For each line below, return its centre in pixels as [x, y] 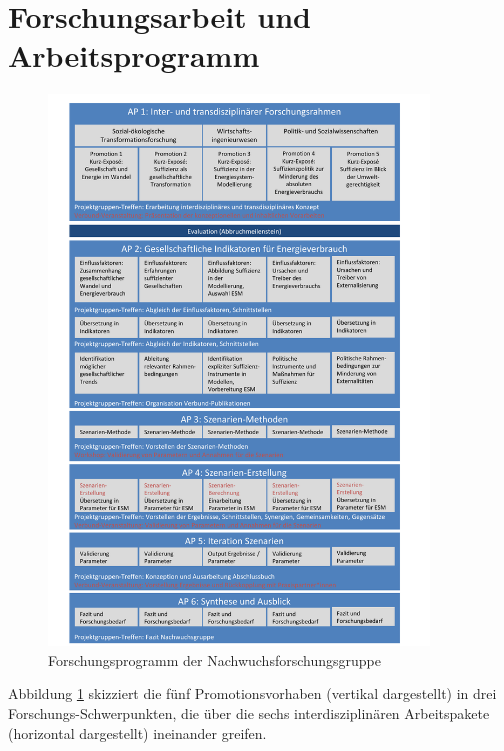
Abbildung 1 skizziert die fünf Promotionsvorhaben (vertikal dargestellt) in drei [252, 693]
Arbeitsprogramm [134, 55]
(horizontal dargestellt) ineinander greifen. [137, 732]
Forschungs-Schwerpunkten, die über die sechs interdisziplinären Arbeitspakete [249, 713]
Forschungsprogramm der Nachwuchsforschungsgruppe [214, 659]
